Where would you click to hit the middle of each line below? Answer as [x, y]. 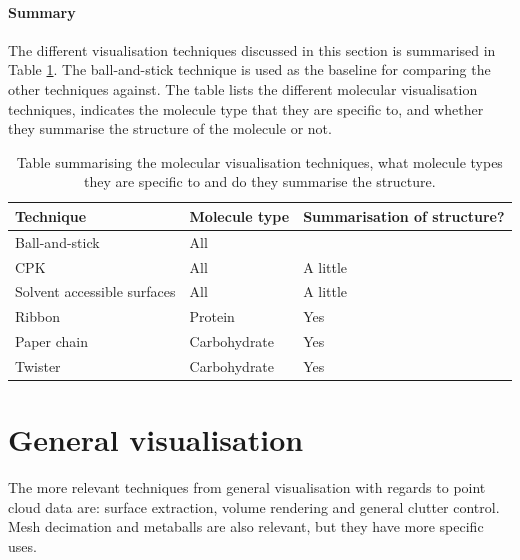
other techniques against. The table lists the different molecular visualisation [243, 88]
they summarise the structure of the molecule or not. [170, 128]
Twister [38, 366]
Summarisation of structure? [404, 215]
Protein [212, 316]
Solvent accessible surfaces [95, 291]
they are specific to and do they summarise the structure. [259, 181]
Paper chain [51, 341]
